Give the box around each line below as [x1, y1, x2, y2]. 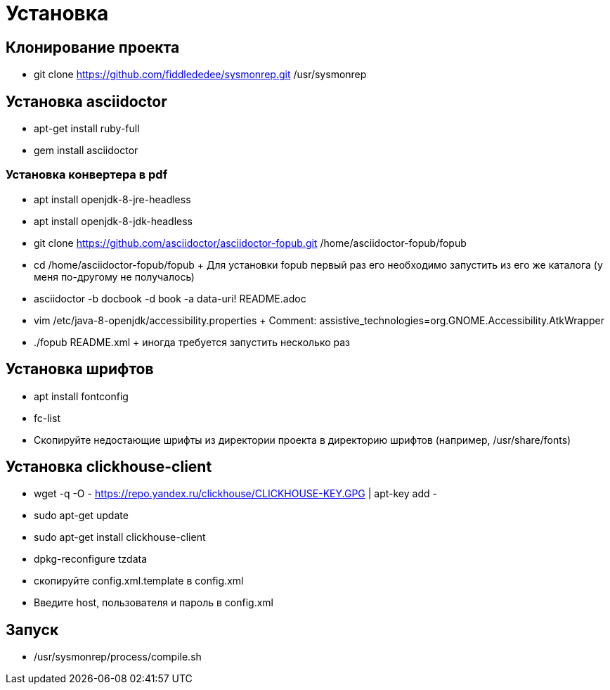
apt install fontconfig [34, 390, 129, 402]
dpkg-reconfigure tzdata [34, 553, 148, 566]
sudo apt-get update [34, 509, 129, 522]
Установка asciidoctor [6, 92, 167, 110]
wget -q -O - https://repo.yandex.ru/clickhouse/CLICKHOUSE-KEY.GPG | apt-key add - [34, 487, 437, 500]
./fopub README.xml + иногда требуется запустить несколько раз [34, 336, 350, 348]
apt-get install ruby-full [34, 122, 140, 135]
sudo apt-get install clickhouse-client [34, 531, 206, 544]
